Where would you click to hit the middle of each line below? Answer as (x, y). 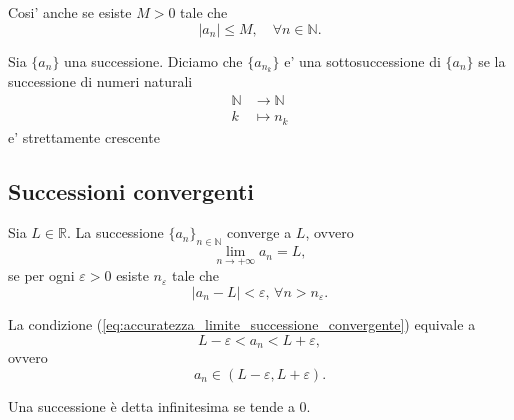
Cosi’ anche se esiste (70, 12)
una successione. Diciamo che (153, 60)
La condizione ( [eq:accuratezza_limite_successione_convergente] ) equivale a (242, 323)
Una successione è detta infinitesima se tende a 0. (159, 405)
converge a (259, 232)
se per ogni (41, 275)
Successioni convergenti (131, 190)
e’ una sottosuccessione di (362, 60)
